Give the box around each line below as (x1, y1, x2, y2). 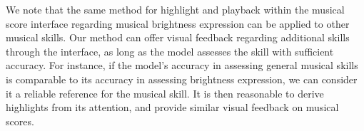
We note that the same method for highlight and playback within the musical (6, 2, 345, 16)
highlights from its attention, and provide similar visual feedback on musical (6, 100, 339, 115)
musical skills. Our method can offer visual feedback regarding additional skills (6, 30, 350, 45)
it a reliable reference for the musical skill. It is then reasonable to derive (6, 85, 324, 100)
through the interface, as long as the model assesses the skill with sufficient (6, 43, 334, 58)
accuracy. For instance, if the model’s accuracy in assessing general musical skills (6, 58, 358, 73)
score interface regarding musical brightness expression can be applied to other (6, 16, 350, 31)
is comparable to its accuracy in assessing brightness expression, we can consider (6, 71, 358, 86)
